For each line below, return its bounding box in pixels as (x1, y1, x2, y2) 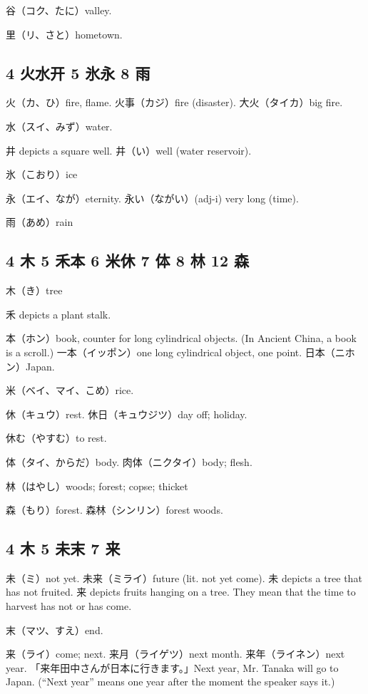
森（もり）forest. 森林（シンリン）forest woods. (6, 502, 223, 517)
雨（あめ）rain (6, 214, 73, 229)
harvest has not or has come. (6, 599, 132, 613)
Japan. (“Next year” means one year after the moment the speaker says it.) (6, 674, 335, 689)
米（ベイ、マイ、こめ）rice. (6, 383, 134, 398)
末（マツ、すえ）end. (6, 622, 103, 637)
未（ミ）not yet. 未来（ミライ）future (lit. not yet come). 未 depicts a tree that (6, 570, 362, 585)
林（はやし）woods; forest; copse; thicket (6, 478, 188, 493)
